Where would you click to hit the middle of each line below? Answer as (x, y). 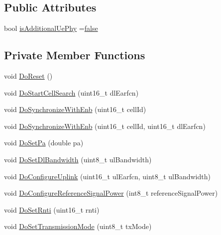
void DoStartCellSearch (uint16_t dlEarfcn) (71, 92)
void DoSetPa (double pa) (44, 143)
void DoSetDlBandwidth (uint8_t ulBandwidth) (78, 159)
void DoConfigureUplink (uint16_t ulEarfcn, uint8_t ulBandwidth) (107, 176)
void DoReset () (28, 76)
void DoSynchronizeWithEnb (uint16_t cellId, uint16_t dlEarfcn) (105, 126)
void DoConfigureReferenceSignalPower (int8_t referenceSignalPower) (111, 193)
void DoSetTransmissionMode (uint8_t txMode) (78, 226)
